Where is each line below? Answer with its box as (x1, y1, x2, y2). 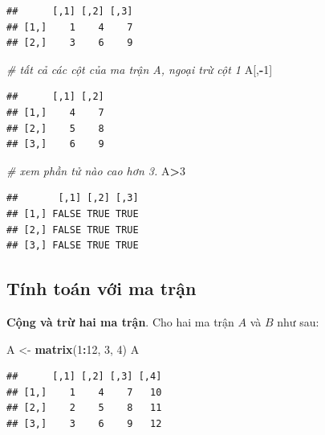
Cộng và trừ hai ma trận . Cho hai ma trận (6, 313, 234, 330)
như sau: (277, 313, 319, 330)
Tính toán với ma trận (6, 276, 197, 301)
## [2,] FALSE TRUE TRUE (6, 224, 139, 236)
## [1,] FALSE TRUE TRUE (6, 207, 139, 220)
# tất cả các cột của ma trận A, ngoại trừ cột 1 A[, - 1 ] (6, 60, 273, 77)
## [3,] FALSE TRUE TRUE (6, 240, 139, 252)
